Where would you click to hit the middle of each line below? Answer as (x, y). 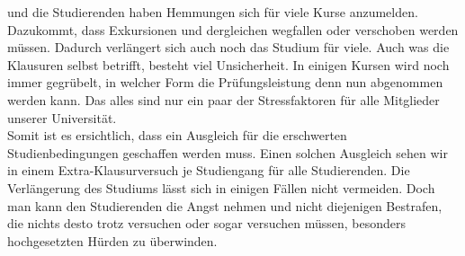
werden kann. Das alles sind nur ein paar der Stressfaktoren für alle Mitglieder (224, 99)
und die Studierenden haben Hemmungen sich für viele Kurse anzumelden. (213, 12)
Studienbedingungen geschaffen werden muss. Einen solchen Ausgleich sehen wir (228, 152)
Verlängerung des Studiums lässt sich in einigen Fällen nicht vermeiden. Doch (221, 187)
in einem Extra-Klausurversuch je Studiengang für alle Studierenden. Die (209, 170)
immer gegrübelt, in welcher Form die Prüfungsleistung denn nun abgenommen (225, 82)
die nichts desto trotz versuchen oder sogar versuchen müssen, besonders (207, 223)
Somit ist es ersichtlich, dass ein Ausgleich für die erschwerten (177, 135)
